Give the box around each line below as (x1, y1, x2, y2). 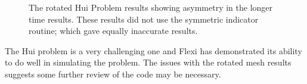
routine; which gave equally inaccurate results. (29, 24, 198, 37)
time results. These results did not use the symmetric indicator (29, 13, 259, 25)
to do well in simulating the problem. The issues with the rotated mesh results (5, 56, 292, 69)
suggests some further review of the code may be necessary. (5, 67, 221, 80)
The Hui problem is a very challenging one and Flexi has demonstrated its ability (5, 44, 302, 57)
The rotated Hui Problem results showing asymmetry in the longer (29, 1, 273, 13)
